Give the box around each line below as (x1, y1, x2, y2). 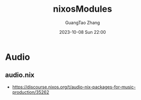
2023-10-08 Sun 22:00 (59, 29, 106, 35)
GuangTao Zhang (65, 20, 100, 25)
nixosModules (53, 3, 112, 15)
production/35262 (12, 89, 50, 95)
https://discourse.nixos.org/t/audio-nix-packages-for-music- (12, 84, 136, 90)
